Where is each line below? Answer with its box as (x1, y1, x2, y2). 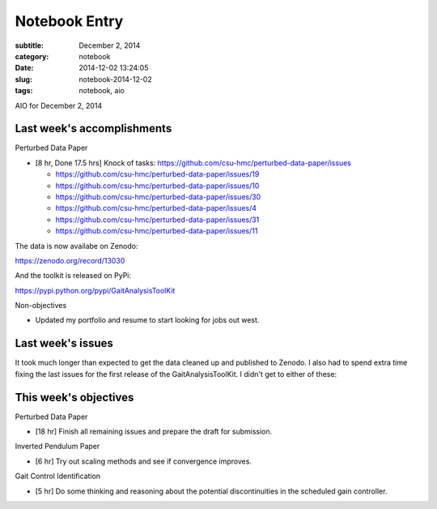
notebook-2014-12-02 (78, 74, 153, 84)
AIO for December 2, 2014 (15, 101, 103, 110)
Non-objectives (15, 301, 67, 310)
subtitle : (15, 41, 45, 50)
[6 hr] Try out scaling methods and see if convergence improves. (35, 456, 252, 466)
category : (15, 51, 49, 61)
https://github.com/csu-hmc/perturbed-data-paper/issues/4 (55, 203, 257, 213)
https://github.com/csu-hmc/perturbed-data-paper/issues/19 (55, 169, 260, 179)
